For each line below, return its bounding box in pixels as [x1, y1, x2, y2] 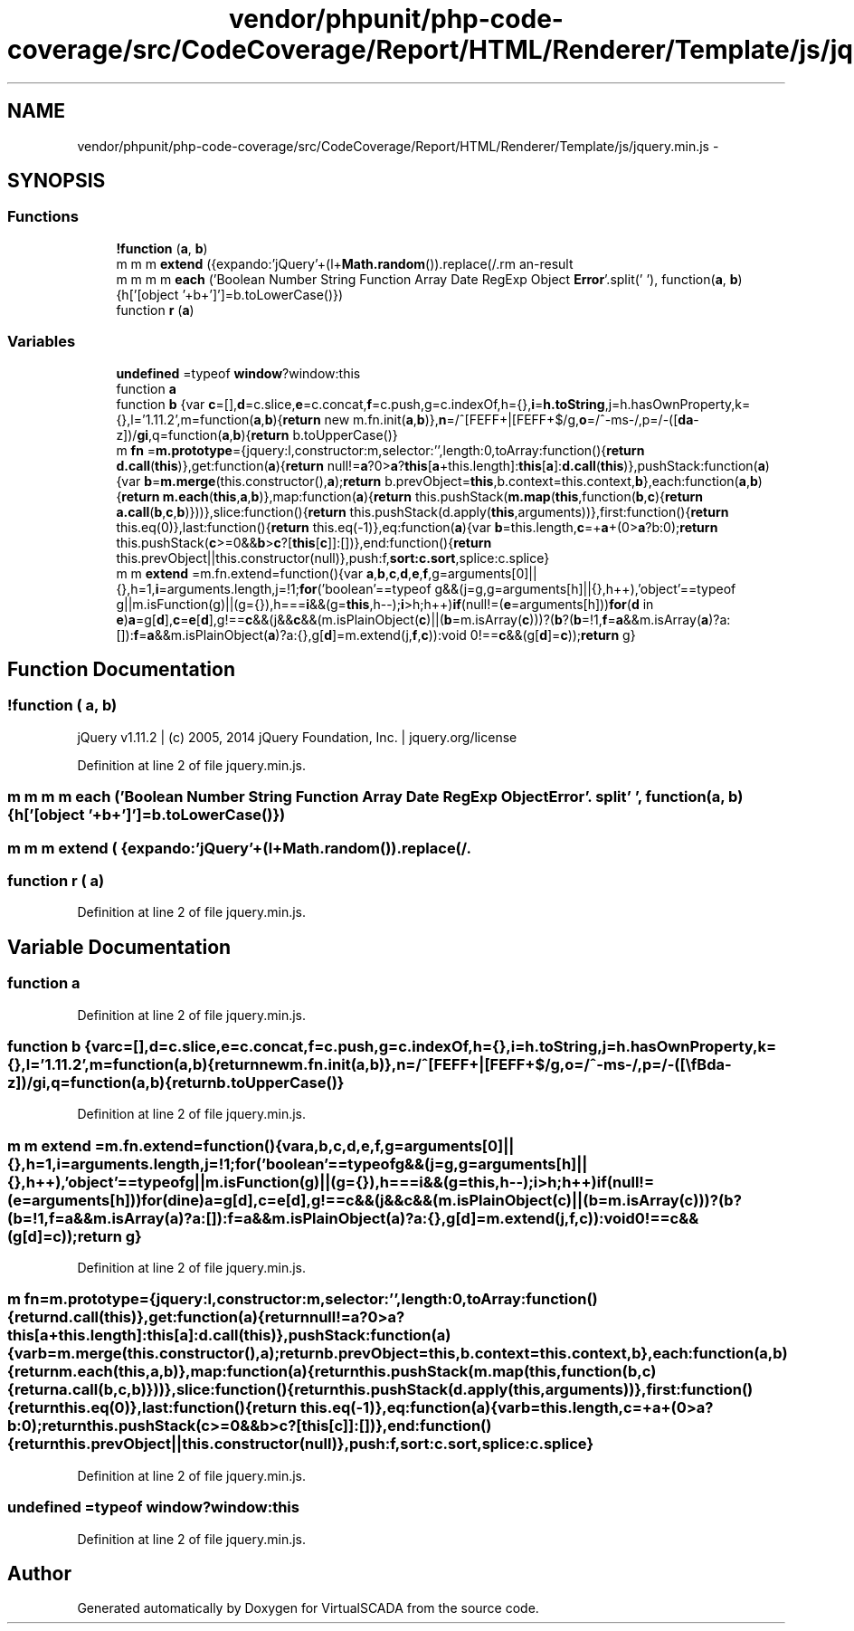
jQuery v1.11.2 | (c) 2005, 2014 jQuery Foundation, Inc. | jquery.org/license [77, 729, 517, 745]
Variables [7, 332, 76, 351]
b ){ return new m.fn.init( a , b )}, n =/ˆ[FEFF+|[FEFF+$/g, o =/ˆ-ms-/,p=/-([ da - [264, 411, 699, 427]
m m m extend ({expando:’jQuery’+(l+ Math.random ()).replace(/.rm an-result [116, 255, 574, 272]
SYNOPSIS [7, 169, 106, 193]
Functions [7, 207, 79, 226]
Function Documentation [7, 657, 235, 681]
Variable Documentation [7, 935, 232, 959]
